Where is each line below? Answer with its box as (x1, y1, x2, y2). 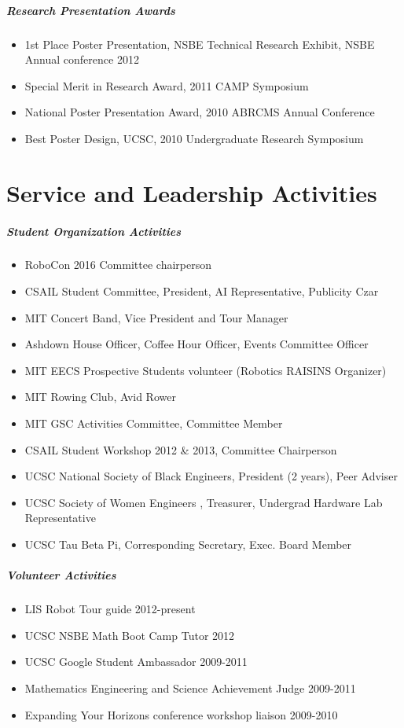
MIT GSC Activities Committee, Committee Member (24, 415, 283, 432)
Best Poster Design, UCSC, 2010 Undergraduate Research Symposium (24, 130, 364, 146)
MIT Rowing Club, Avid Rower (24, 388, 176, 405)
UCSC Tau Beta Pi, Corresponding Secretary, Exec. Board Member (24, 536, 352, 552)
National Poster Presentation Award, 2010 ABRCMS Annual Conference (24, 104, 375, 120)
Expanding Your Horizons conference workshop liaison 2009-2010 (24, 706, 338, 722)
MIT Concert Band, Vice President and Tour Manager (24, 309, 288, 325)
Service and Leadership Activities (6, 176, 377, 208)
